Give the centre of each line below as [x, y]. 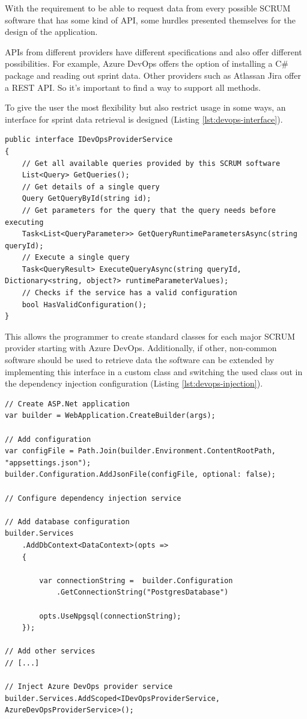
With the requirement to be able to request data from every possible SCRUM [148, 8]
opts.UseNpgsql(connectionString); [110, 616]
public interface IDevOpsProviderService [89, 140]
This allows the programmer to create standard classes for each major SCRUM [150, 336]
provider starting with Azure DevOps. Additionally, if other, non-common [141, 348]
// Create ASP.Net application [67, 404]
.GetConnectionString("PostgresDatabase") [142, 592]
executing [24, 222]
